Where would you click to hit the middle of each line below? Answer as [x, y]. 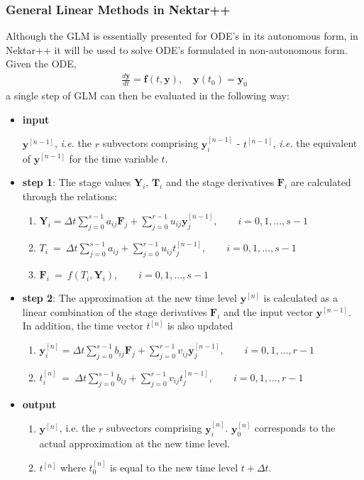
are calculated [321, 182]
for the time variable [114, 158]
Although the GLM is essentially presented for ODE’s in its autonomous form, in [182, 36]
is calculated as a [300, 298]
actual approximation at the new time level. [134, 443]
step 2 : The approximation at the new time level [129, 298]
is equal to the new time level [174, 468]
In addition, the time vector [83, 326]
